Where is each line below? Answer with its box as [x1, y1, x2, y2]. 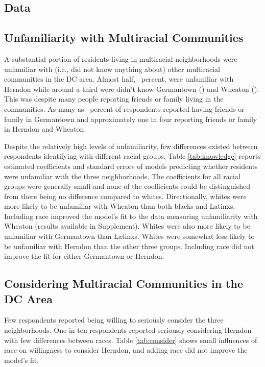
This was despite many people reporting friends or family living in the [4, 93, 224, 104]
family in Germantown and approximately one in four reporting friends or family [4, 113, 257, 124]
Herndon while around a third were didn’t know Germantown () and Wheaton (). [4, 83, 259, 94]
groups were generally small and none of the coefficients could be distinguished [4, 181, 250, 191]
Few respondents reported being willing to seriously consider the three [4, 314, 224, 325]
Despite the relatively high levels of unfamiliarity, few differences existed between [4, 140, 258, 151]
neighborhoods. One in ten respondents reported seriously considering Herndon [4, 325, 252, 335]
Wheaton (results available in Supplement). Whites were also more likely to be [4, 221, 250, 231]
